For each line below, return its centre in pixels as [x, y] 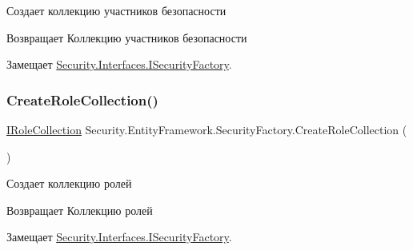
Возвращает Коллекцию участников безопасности [127, 37]
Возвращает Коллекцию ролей [80, 210]
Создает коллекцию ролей [69, 183]
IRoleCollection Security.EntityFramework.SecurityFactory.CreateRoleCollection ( [207, 129]
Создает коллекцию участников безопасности [116, 10]
